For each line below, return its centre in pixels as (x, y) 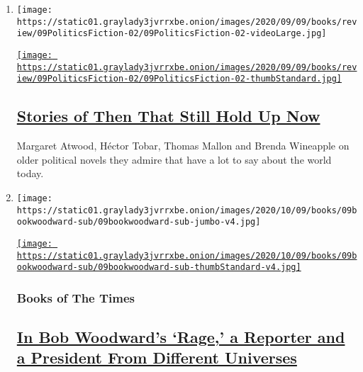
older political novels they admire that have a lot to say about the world (174, 159)
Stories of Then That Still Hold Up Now (168, 116)
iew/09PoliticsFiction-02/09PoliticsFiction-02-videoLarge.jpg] (172, 34)
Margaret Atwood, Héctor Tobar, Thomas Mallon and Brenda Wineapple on (183, 146)
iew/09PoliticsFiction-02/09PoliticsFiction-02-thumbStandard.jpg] (179, 79)
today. (30, 173)
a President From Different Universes (157, 357)
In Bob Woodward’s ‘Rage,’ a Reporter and (181, 337)
